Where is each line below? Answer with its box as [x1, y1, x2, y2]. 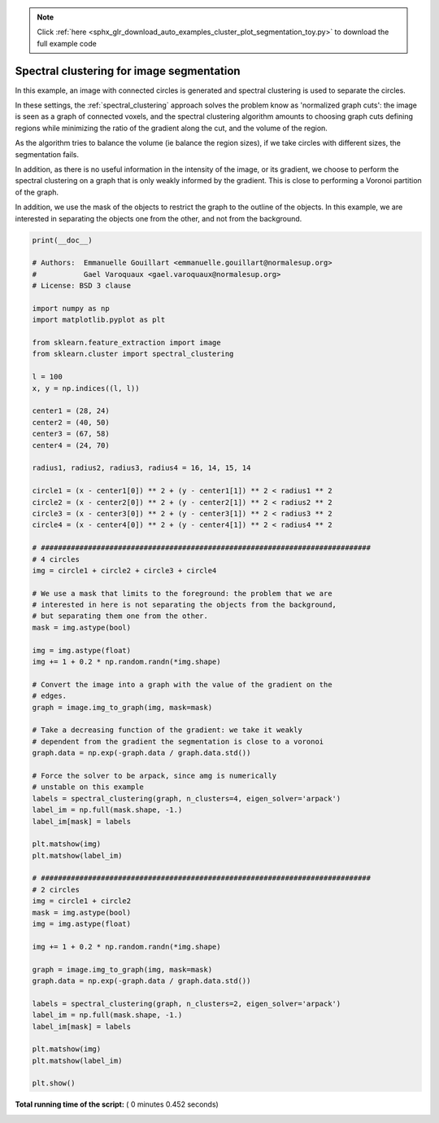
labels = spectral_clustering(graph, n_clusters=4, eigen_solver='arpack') [32, 794, 341, 803]
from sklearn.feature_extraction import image [32, 338, 221, 348]
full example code [37, 38, 97, 48]
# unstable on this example [32, 783, 144, 792]
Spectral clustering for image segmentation [15, 64, 241, 77]
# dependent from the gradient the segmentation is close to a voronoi [32, 737, 324, 746]
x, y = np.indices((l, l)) [32, 384, 140, 393]
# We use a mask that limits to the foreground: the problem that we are [32, 589, 333, 598]
